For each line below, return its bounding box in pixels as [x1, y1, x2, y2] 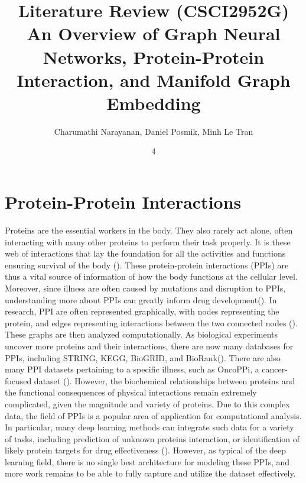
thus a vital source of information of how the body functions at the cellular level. [5, 270, 298, 283]
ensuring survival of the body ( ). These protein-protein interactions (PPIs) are [5, 258, 289, 271]
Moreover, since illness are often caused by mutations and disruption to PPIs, [5, 281, 286, 294]
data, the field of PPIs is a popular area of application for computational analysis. [5, 409, 302, 422]
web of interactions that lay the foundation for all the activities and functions [5, 247, 286, 260]
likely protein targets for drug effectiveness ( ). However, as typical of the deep [5, 444, 287, 456]
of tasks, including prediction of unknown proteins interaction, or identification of [5, 432, 300, 445]
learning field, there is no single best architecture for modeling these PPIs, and [5, 455, 290, 468]
